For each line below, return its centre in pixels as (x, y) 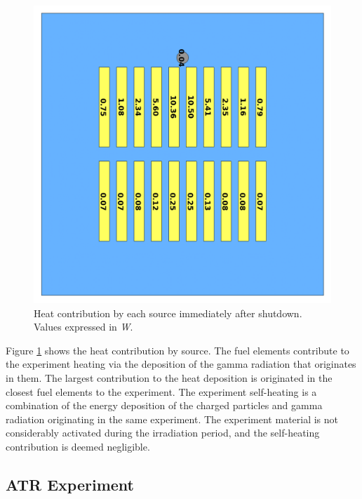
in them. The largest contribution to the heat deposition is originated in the (169, 377)
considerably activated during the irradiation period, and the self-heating (163, 433)
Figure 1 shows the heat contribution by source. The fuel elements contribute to (177, 350)
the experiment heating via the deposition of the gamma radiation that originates (181, 364)
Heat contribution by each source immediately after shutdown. (168, 313)
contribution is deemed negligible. (78, 446)
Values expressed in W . (83, 327)
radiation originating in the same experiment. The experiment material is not (172, 419)
